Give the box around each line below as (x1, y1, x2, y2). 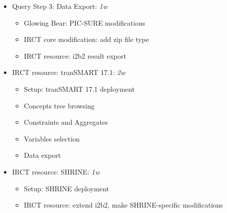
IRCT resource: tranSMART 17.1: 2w (12, 67, 125, 77)
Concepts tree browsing (24, 100, 95, 110)
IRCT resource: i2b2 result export (24, 50, 126, 61)
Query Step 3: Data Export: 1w (12, 1, 108, 11)
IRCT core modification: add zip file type (24, 34, 149, 44)
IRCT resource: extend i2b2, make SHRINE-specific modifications (24, 200, 223, 210)
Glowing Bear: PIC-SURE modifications (24, 17, 146, 28)
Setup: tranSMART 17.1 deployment (24, 83, 135, 94)
